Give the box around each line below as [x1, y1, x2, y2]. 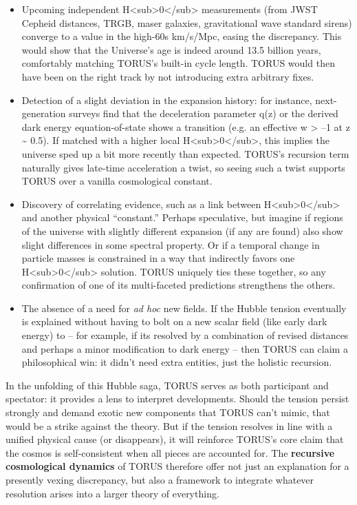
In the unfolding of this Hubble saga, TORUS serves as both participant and [6, 378, 329, 392]
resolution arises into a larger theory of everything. [6, 486, 219, 500]
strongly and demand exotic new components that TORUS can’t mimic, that [6, 405, 330, 420]
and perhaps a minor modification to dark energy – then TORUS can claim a [21, 341, 348, 355]
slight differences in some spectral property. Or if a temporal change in [21, 237, 320, 251]
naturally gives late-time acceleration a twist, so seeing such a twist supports [21, 160, 345, 174]
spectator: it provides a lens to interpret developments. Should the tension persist [6, 391, 349, 406]
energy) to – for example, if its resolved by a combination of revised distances [21, 328, 349, 342]
